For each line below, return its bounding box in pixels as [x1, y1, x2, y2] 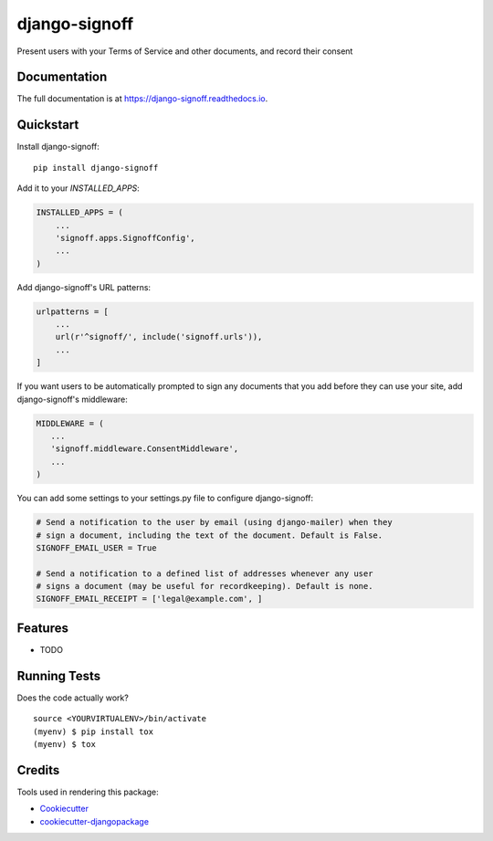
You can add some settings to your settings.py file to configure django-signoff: [16, 493, 314, 504]
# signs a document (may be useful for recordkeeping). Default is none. [36, 581, 373, 592]
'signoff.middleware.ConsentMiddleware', [50, 444, 239, 454]
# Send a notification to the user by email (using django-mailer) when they [36, 517, 393, 528]
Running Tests [16, 668, 100, 684]
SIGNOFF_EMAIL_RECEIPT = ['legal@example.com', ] [36, 594, 263, 604]
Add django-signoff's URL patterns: [16, 281, 151, 292]
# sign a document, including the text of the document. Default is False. [36, 530, 383, 541]
